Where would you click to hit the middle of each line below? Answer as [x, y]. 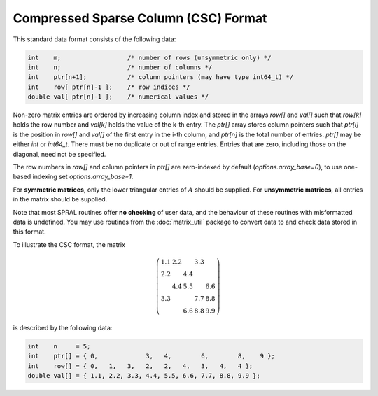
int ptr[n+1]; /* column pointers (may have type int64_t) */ [161, 77]
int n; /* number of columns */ [120, 67]
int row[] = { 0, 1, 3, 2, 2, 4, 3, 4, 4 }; [140, 366]
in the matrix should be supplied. [60, 199]
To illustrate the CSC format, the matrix [69, 244]
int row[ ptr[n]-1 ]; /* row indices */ [109, 87]
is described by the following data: [63, 327]
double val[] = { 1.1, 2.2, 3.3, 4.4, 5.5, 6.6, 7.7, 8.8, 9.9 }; [144, 375]
